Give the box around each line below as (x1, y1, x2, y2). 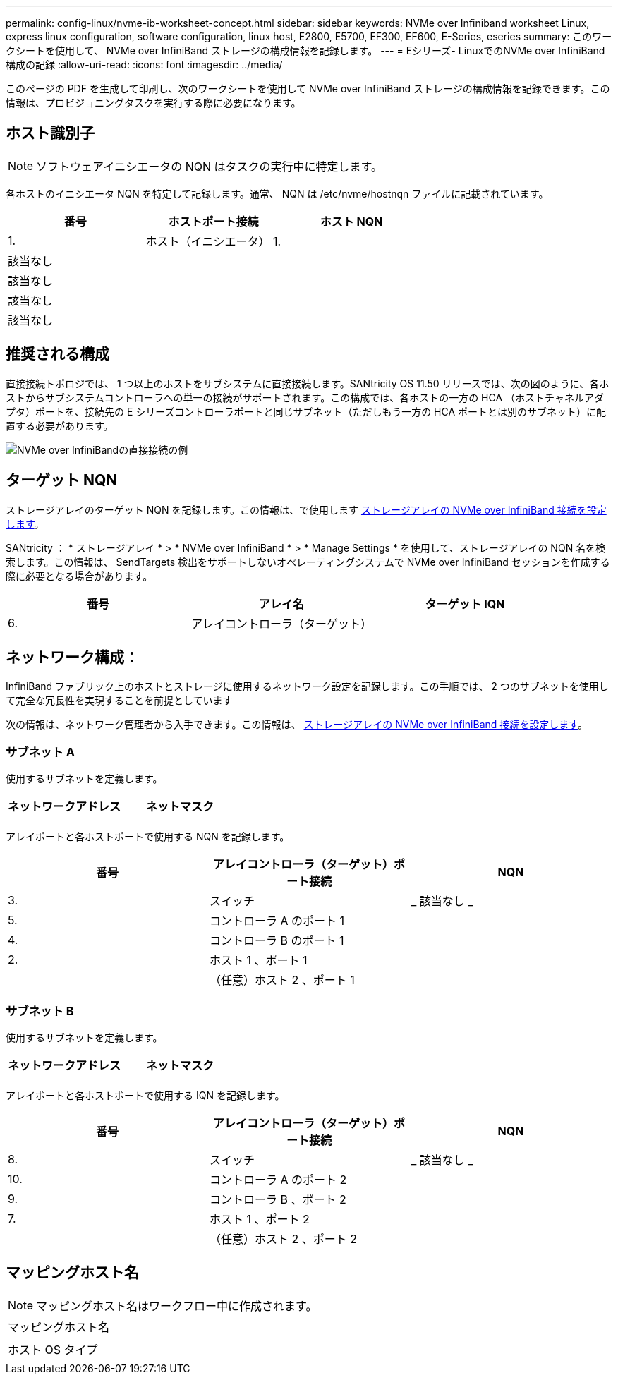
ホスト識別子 (6, 124, 95, 143)
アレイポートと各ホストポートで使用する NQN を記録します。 (6, 830, 290, 843)
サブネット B (6, 1003, 74, 1018)
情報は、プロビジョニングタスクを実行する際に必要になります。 (6, 97, 301, 109)
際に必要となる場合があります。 (6, 569, 153, 582)
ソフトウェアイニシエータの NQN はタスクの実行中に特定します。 (36, 159, 383, 174)
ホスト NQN (320, 214, 383, 229)
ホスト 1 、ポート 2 (209, 1211, 310, 1226)
